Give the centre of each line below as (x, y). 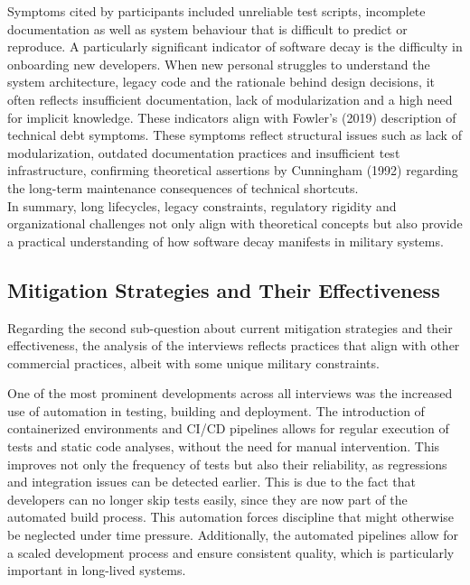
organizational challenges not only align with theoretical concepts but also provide (235, 223)
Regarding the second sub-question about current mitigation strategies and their (230, 327)
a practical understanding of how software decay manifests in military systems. (226, 241)
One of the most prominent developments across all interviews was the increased (230, 393)
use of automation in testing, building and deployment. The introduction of (216, 410)
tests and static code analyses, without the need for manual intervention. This (224, 446)
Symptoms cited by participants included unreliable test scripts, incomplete (216, 11)
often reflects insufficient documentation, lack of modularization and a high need (230, 99)
